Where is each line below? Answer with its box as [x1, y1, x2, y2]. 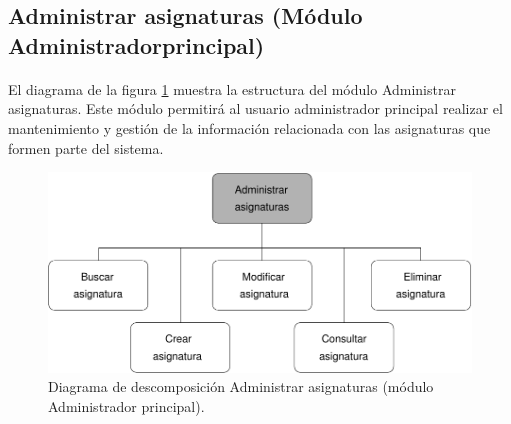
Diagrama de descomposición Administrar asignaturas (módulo [48, 376, 434, 397]
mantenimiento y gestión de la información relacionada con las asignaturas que [8, 117, 491, 138]
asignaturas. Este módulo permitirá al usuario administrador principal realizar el [8, 98, 503, 119]
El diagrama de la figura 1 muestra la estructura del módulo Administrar [8, 78, 456, 99]
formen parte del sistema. [8, 137, 164, 158]
